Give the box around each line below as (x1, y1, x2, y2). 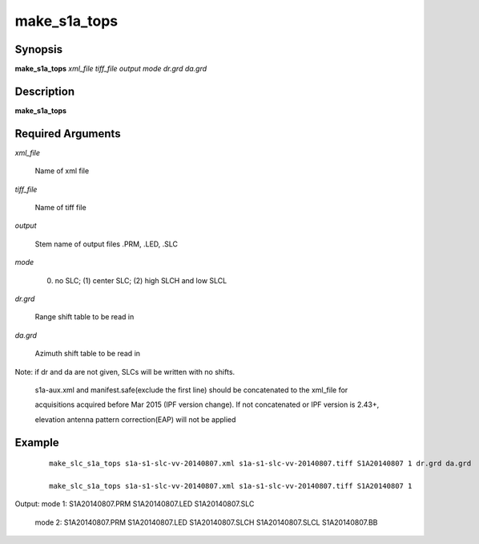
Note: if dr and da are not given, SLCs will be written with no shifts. (14, 367, 235, 376)
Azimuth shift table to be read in (34, 349, 140, 359)
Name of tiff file (34, 203, 87, 213)
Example (14, 436, 59, 449)
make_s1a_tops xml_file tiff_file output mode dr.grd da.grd (14, 64, 207, 74)
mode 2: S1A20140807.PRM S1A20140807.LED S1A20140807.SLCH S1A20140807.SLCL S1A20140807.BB (34, 518, 378, 527)
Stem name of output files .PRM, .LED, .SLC (34, 239, 179, 249)
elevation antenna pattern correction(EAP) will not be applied (34, 414, 236, 424)
